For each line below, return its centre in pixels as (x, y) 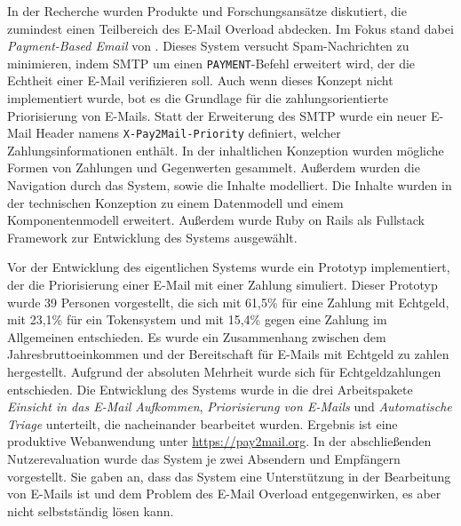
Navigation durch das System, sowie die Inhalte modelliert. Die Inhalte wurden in (230, 185)
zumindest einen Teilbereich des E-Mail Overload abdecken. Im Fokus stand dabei (230, 28)
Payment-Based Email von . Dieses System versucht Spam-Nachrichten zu (208, 46)
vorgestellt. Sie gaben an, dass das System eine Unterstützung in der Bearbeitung (229, 476)
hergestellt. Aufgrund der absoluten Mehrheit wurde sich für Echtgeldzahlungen (224, 371)
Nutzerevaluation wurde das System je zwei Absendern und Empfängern (204, 458)
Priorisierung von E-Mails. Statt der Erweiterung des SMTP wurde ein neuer (217, 115)
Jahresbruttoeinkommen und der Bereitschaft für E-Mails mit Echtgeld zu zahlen (228, 354)
